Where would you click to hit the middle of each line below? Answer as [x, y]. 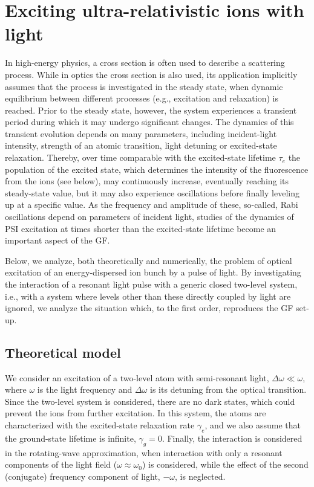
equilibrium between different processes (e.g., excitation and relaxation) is [142, 98]
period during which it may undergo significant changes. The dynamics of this [149, 122]
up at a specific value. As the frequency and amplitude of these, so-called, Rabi [152, 205]
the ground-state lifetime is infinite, [70, 438]
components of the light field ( [61, 464]
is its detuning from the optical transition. [228, 389]
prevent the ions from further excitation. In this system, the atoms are [136, 413]
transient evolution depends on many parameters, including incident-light [141, 133]
